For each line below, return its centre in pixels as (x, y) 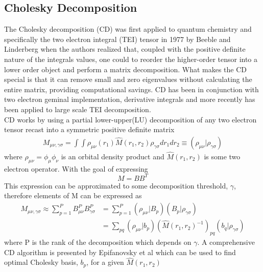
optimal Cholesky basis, (41, 262)
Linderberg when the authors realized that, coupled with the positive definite (125, 49)
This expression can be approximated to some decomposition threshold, (116, 185)
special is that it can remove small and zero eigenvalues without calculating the (128, 79)
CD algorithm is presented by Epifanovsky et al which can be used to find (120, 252)
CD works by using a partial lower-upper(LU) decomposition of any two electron (130, 119)
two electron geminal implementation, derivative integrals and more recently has (130, 99)
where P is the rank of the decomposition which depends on (98, 242)
